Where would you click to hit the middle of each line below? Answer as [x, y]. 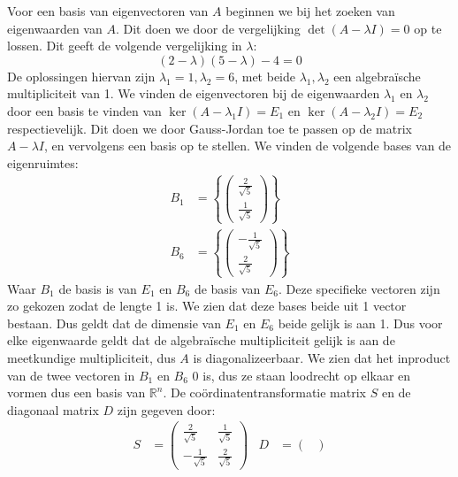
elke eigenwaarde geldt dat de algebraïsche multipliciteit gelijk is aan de [201, 340]
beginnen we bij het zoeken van [310, 11]
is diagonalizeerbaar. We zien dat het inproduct [322, 357]
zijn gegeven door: [166, 409]
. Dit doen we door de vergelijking [208, 28]
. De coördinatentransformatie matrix [264, 392]
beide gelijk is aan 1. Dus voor [360, 323]
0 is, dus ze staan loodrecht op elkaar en [302, 375]
